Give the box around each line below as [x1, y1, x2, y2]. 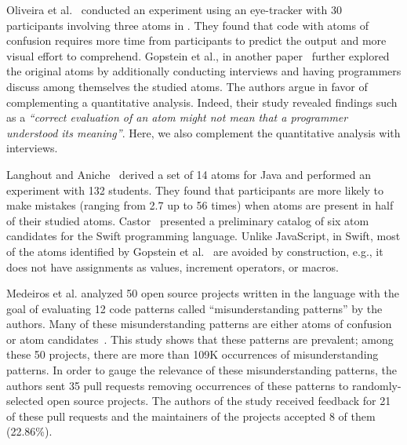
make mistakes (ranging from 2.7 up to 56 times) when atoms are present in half [6, 197, 394, 213]
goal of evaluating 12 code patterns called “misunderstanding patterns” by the [6, 300, 383, 316]
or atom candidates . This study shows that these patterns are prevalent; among [6, 330, 394, 347]
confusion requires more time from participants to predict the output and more [6, 32, 387, 49]
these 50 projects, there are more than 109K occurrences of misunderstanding [6, 346, 379, 363]
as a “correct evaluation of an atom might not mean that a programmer [6, 109, 348, 126]
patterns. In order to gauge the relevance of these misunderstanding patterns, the [6, 362, 398, 378]
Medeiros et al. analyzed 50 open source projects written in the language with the [6, 285, 399, 301]
